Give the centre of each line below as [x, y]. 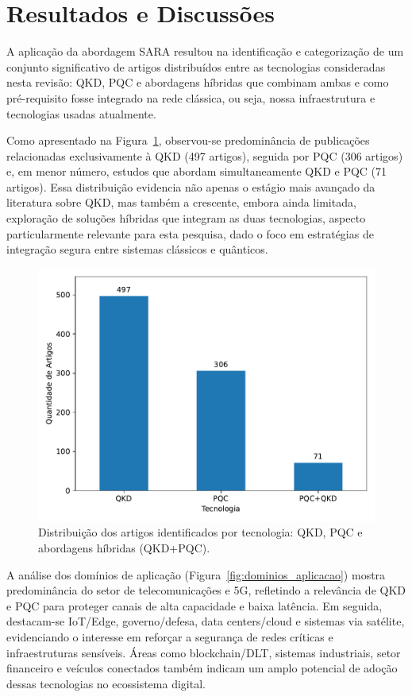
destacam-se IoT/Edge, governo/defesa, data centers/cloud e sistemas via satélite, [206, 621]
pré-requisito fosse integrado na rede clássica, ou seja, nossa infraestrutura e [191, 97]
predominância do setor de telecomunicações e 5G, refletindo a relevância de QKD [206, 590]
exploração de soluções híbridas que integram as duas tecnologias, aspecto [186, 218]
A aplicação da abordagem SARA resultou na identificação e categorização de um [205, 51]
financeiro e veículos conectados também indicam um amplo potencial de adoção [202, 668]
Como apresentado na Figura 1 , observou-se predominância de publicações [188, 140]
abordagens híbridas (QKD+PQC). [124, 548]
